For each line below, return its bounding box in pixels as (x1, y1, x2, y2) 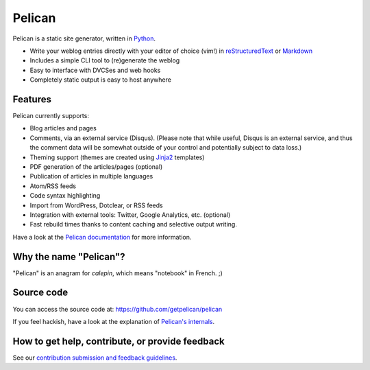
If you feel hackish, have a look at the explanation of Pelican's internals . (12, 317, 215, 325)
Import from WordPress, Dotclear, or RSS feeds (29, 201, 164, 209)
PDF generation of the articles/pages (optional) (29, 162, 163, 171)
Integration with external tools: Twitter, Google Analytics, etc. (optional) (29, 210, 231, 219)
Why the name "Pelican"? (12, 251, 125, 262)
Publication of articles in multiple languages (29, 172, 153, 181)
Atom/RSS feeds (29, 182, 77, 190)
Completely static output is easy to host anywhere (29, 76, 171, 84)
